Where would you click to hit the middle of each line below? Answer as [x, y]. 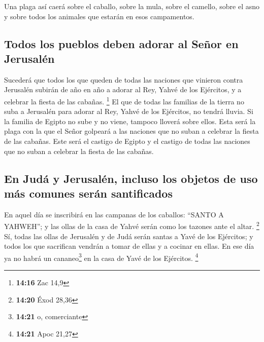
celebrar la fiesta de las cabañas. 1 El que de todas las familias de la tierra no [124, 100]
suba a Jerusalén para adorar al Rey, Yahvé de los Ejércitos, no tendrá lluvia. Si [129, 111]
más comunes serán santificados [88, 193]
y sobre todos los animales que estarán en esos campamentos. [99, 16]
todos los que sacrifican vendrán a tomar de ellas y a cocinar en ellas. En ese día [129, 246]
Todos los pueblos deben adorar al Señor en [121, 43]
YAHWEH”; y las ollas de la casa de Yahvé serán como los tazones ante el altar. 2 [132, 225]
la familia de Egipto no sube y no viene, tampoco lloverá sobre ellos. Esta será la [130, 121]
